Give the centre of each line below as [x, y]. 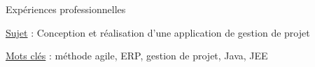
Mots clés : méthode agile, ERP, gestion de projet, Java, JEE [137, 56]
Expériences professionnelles [66, 9]
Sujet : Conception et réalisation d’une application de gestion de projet [158, 32]
